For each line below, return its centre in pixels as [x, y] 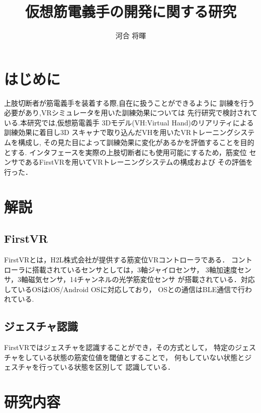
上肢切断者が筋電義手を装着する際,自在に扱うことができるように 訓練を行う [129, 102]
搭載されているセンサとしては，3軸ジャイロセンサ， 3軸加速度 [135, 269]
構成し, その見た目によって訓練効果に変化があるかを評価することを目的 [136, 142]
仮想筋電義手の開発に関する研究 [130, 11]
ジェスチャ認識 [41, 326]
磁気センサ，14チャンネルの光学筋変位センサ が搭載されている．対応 [142, 279]
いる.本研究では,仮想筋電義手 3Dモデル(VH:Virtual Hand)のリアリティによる [129, 122]
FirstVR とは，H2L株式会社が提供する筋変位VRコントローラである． [117, 259]
